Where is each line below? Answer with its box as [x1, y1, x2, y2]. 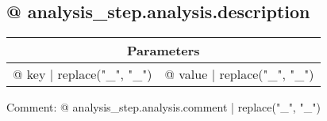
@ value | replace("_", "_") [164, 65, 314, 84]
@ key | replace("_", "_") [13, 65, 152, 84]
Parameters [126, 41, 200, 60]
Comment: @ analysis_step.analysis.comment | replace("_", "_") [6, 99, 321, 115]
